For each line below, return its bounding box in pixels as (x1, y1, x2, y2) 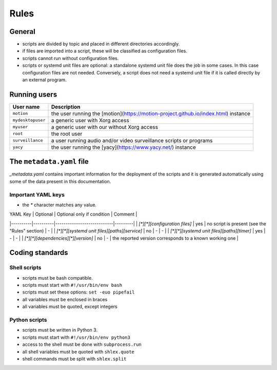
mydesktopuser (12, 118, 46, 123)
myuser (12, 124, 28, 130)
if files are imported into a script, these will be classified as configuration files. (22, 48, 187, 54)
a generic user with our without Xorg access (51, 123, 159, 130)
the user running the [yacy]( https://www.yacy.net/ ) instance (51, 144, 196, 151)
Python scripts (9, 316, 47, 323)
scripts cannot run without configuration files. (22, 55, 119, 61)
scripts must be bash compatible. (22, 275, 93, 281)
